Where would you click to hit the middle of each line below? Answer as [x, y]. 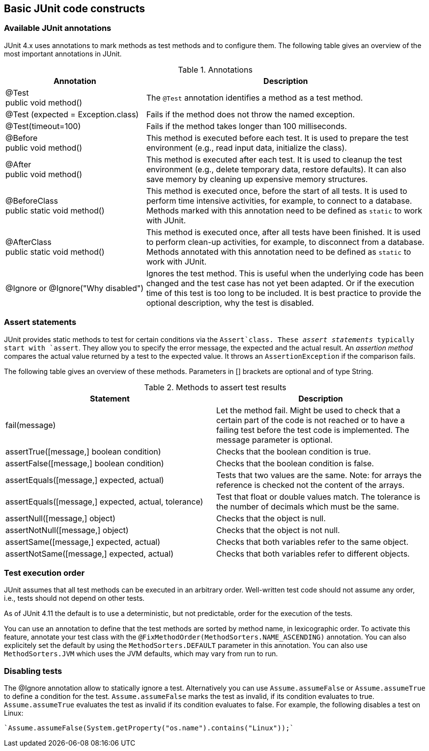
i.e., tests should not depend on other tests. [74, 598]
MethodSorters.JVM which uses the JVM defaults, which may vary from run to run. [141, 654]
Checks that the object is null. [271, 518]
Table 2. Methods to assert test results [215, 387]
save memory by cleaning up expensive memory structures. [257, 179]
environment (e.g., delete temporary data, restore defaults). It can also [276, 169]
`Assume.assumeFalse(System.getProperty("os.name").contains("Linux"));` [149, 728]
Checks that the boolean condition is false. [295, 463]
